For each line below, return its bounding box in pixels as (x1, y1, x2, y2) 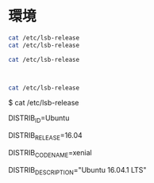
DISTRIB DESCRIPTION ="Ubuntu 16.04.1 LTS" (8, 165, 147, 177)
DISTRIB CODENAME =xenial (8, 148, 93, 159)
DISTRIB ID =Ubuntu (8, 113, 70, 125)
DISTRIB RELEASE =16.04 (8, 131, 83, 143)
